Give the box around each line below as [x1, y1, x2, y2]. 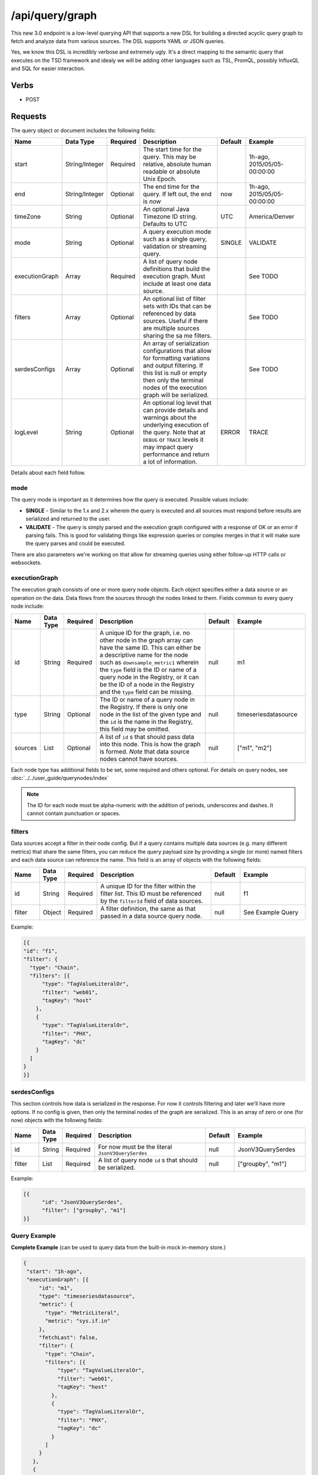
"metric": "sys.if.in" [45, 1317, 111, 1325]
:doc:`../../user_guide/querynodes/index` [11, 774, 109, 781]
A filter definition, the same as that [100, 904, 196, 913]
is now [143, 198, 161, 206]
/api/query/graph [11, 9, 97, 22]
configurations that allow [143, 347, 212, 355]
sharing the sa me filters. [143, 332, 212, 340]
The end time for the [143, 183, 200, 191]
